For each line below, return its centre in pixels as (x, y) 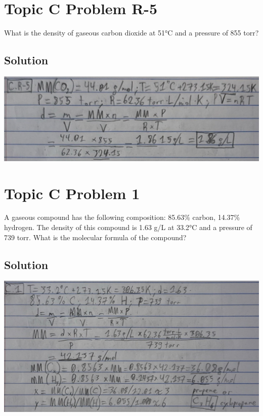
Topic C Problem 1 (72, 193)
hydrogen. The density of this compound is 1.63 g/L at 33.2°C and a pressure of (128, 227)
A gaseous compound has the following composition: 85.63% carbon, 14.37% (122, 217)
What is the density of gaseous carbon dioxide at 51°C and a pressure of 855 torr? (131, 33)
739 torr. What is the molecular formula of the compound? (95, 237)
